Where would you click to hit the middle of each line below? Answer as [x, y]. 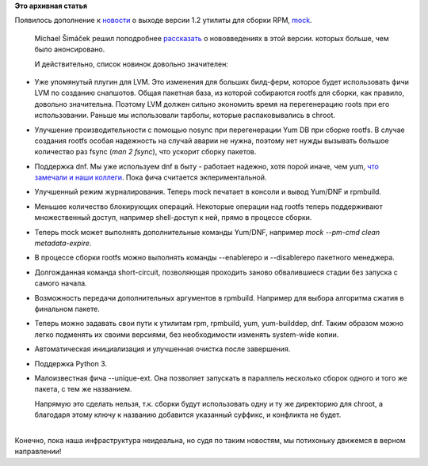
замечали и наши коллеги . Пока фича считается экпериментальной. [151, 177]
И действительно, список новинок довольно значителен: [132, 64]
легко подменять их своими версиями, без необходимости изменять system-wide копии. [187, 334]
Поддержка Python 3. [71, 363]
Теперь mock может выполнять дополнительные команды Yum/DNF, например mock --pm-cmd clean [207, 232]
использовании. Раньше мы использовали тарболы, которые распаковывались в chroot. [185, 116]
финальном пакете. [67, 309]
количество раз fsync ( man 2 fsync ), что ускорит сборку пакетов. [145, 152]
